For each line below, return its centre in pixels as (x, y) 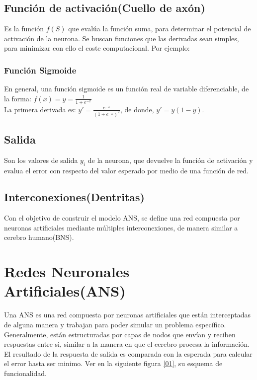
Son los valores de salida (41, 160)
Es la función (24, 29)
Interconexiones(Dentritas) (74, 197)
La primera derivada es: (40, 109)
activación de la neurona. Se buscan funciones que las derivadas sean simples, (122, 38)
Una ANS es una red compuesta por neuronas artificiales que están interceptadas (128, 315)
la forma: (18, 98)
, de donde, (137, 109)
